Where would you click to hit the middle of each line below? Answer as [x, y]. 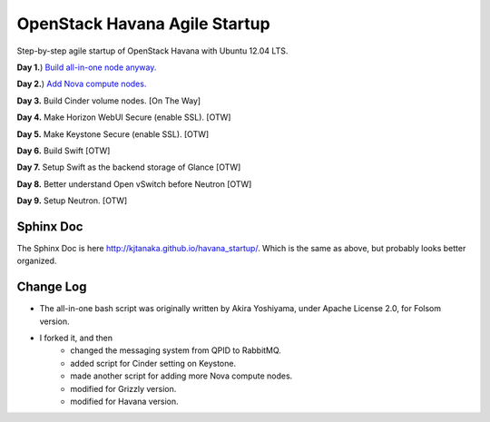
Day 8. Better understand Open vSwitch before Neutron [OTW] [134, 184]
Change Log [52, 287]
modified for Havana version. [124, 401]
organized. [37, 261]
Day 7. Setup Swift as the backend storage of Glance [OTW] [129, 167]
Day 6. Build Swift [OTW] [64, 151]
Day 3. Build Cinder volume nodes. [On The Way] [109, 101]
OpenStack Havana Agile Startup [144, 24]
